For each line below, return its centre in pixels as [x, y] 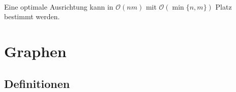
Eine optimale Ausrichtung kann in [59, 6]
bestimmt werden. [32, 16]
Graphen [35, 51]
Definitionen [37, 83]
